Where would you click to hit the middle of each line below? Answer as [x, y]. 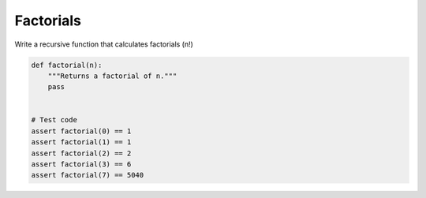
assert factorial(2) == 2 [81, 153]
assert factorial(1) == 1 [81, 142]
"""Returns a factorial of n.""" [112, 76]
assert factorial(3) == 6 [81, 164]
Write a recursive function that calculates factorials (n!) [104, 44]
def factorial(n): [67, 65]
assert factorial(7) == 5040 [88, 175]
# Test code [54, 120]
